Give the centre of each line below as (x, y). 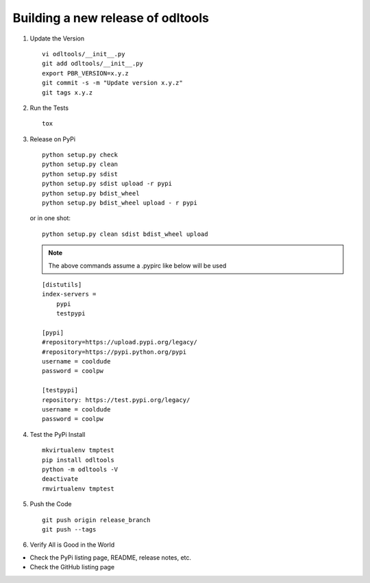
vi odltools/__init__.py (84, 54)
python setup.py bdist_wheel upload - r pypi (120, 203)
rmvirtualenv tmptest (78, 488)
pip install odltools (78, 460)
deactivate (60, 479)
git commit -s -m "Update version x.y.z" (112, 83)
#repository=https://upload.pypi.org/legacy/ (120, 342)
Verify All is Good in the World (72, 545)
